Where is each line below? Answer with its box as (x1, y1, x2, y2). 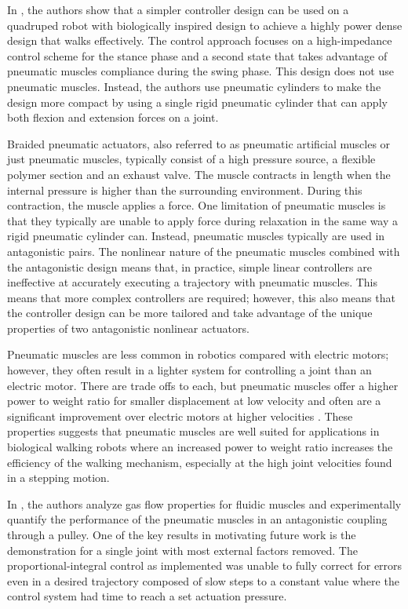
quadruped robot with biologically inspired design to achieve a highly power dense (7, 16, 403, 33)
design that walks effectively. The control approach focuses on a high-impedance (7, 32, 392, 49)
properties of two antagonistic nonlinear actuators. (7, 319, 250, 336)
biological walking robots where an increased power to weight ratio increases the (7, 439, 393, 455)
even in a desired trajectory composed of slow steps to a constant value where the (7, 572, 399, 589)
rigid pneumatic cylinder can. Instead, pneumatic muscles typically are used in (7, 228, 385, 244)
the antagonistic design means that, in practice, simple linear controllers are (7, 258, 372, 275)
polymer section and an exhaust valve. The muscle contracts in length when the (7, 166, 391, 182)
